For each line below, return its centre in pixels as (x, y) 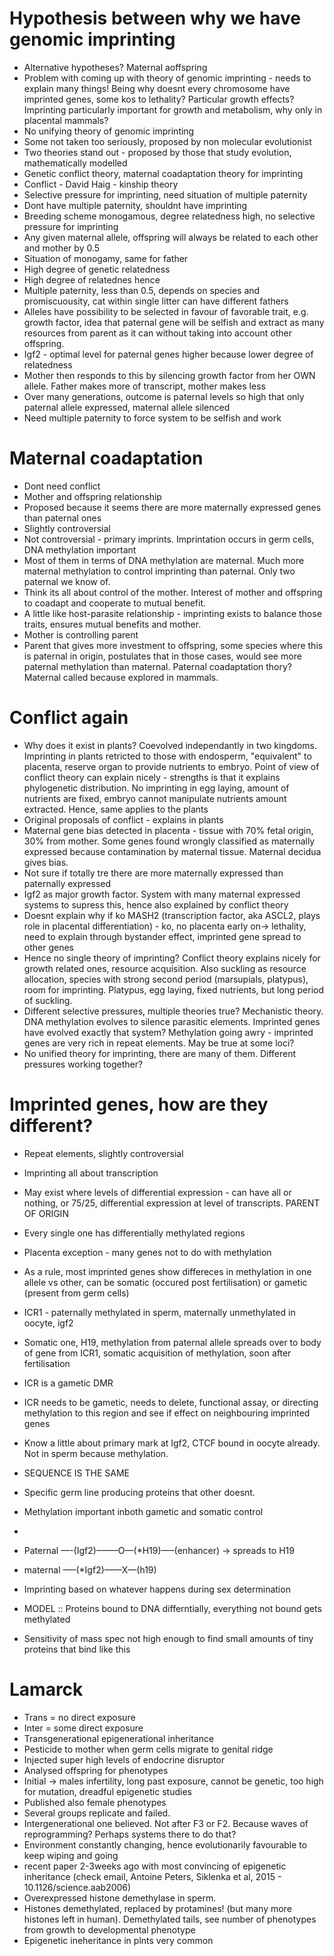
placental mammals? (66, 120)
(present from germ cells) (76, 1293)
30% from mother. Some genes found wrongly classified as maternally (169, 841)
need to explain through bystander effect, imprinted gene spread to (162, 936)
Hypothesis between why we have (155, 18)
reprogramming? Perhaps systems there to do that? (130, 1834)
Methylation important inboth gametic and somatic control (143, 1511)
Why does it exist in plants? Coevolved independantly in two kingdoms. (170, 745)
